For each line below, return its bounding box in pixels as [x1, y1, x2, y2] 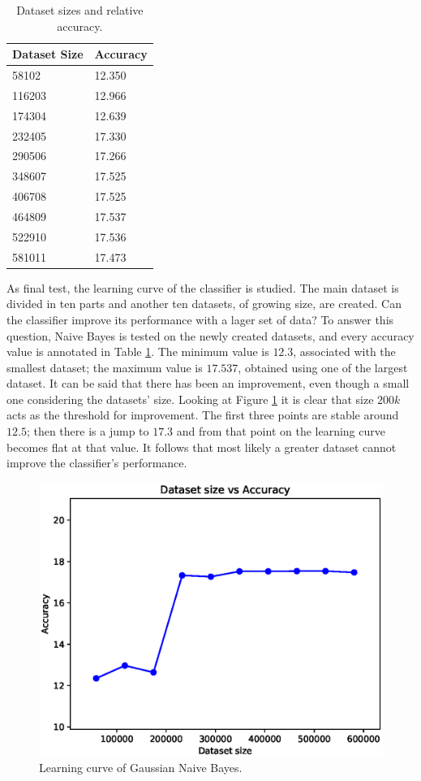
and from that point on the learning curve [176, 423, 385, 440]
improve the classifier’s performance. [6, 454, 187, 471]
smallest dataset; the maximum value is [6, 358, 203, 375]
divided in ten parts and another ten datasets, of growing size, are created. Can [6, 295, 402, 312]
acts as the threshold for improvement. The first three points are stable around [6, 406, 399, 423]
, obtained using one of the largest [238, 358, 408, 375]
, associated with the [293, 343, 396, 360]
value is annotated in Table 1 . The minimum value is [6, 343, 269, 360]
